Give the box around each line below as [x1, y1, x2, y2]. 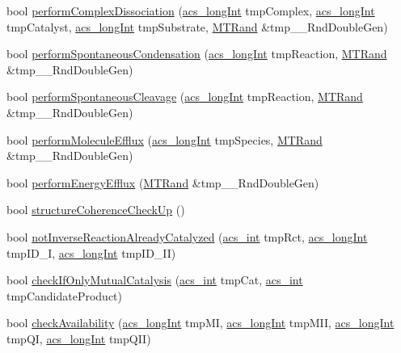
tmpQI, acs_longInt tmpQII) [6, 330, 151, 347]
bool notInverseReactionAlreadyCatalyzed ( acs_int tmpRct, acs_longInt [6, 228, 368, 245]
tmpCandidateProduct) [6, 287, 122, 304]
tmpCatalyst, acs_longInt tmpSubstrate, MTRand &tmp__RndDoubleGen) [6, 18, 388, 35]
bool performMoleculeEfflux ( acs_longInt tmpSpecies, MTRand [6, 131, 323, 148]
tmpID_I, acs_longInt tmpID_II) [6, 244, 176, 261]
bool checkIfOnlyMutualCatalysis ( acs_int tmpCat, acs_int [6, 271, 303, 288]
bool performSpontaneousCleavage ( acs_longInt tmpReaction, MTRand [6, 88, 363, 105]
